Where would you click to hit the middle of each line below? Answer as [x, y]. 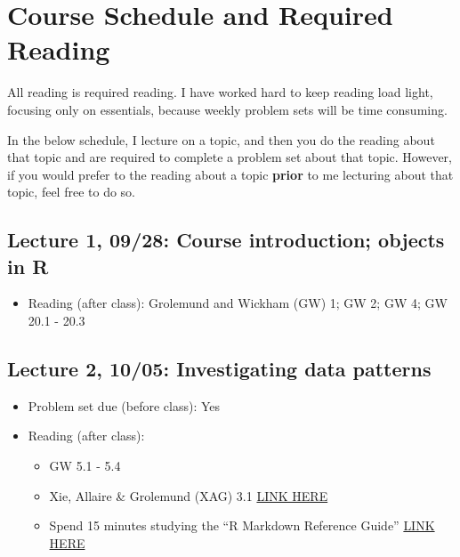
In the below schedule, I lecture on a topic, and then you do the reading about [221, 139]
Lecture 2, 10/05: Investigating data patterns [219, 369]
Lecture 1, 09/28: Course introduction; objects [226, 240]
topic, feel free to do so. [71, 192]
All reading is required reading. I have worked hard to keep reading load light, [220, 92]
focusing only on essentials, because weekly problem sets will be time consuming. [227, 109]
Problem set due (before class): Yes [124, 405]
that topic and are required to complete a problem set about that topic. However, [230, 157]
